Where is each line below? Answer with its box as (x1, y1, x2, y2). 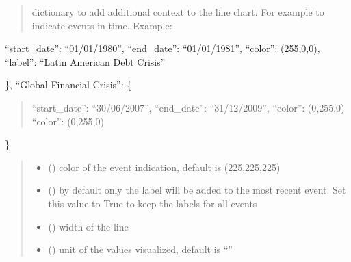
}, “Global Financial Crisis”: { (5, 77, 132, 92)
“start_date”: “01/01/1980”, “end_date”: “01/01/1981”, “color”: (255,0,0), (5, 41, 320, 55)
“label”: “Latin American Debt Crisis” (5, 54, 166, 68)
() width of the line (48, 219, 129, 233)
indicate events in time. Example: (31, 18, 172, 32)
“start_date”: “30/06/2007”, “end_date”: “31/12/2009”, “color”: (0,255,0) (31, 100, 345, 114)
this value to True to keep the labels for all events (48, 196, 257, 210)
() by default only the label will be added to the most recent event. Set (48, 183, 346, 197)
